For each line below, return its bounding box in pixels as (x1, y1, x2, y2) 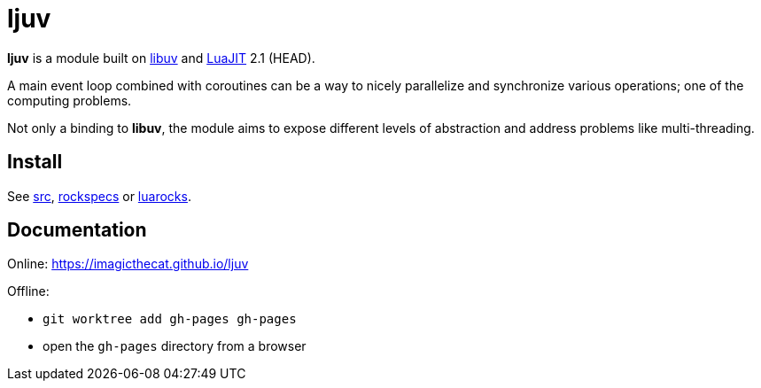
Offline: (7, 283, 50, 299)
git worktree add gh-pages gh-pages (43, 312, 297, 327)
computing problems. (7, 92, 132, 108)
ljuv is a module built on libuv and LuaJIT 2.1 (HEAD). (7, 50, 315, 66)
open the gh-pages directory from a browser (43, 338, 307, 354)
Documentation (7, 219, 147, 242)
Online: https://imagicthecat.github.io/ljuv (7, 256, 249, 272)
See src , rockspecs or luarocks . (7, 188, 191, 204)
